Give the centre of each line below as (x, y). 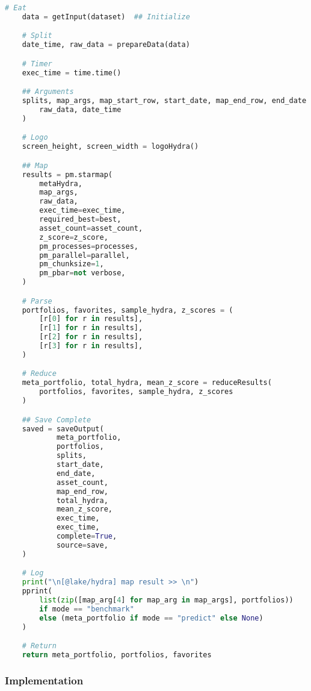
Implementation (44, 680)
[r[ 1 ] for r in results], (91, 328)
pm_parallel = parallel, (85, 255)
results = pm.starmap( (67, 174)
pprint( (37, 591)
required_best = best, (80, 220)
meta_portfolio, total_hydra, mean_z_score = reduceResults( (147, 383)
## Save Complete (57, 420)
